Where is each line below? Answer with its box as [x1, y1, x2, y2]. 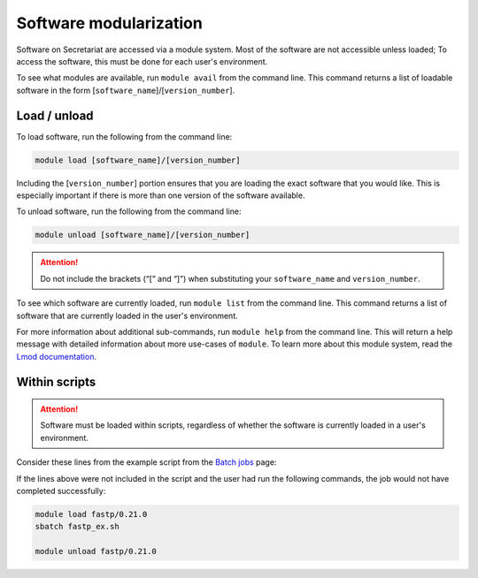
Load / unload [16, 108, 94, 123]
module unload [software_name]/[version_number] [35, 230, 251, 240]
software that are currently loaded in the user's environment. [16, 310, 238, 321]
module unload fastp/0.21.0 [35, 546, 157, 557]
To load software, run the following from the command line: [16, 131, 233, 141]
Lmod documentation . [16, 351, 97, 361]
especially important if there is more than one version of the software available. [16, 190, 305, 201]
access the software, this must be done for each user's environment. [16, 56, 268, 66]
